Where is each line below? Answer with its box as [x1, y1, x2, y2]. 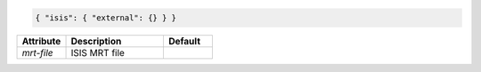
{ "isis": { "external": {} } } [35, 12, 177, 22]
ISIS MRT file [70, 46, 125, 59]
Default [167, 35, 200, 47]
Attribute [21, 35, 61, 47]
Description [70, 35, 122, 47]
